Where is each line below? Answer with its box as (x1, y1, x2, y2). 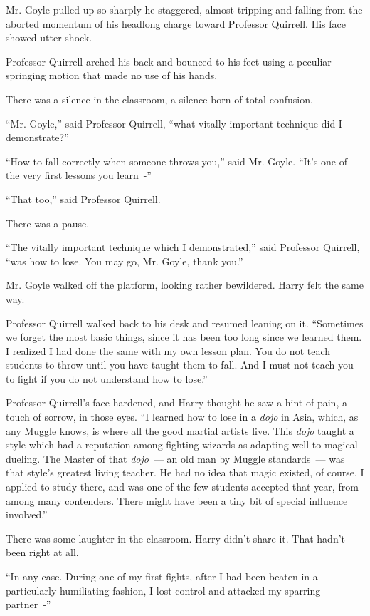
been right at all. (6, 545, 79, 560)
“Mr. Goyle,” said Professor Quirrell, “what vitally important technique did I (6, 115, 342, 130)
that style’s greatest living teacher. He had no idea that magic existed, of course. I (6, 465, 364, 480)
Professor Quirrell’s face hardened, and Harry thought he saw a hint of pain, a (6, 395, 347, 410)
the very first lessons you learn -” (6, 168, 152, 183)
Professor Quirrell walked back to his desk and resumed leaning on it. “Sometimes (6, 315, 364, 330)
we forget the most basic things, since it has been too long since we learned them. (6, 329, 362, 344)
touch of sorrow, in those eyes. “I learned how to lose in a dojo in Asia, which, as (6, 409, 359, 424)
